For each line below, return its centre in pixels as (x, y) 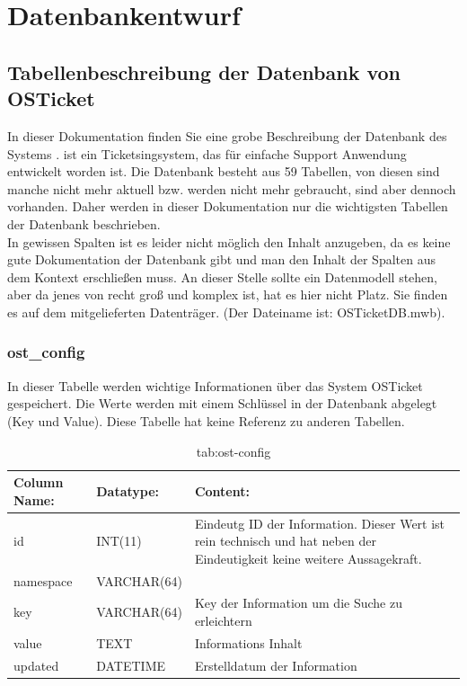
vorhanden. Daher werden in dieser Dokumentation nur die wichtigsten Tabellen (228, 206)
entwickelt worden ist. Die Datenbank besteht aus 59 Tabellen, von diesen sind (224, 171)
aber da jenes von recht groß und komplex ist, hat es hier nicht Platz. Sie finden (228, 294)
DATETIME (131, 665)
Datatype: (128, 490)
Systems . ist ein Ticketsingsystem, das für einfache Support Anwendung (207, 153)
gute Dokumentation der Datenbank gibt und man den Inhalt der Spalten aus (221, 259)
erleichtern (223, 620)
